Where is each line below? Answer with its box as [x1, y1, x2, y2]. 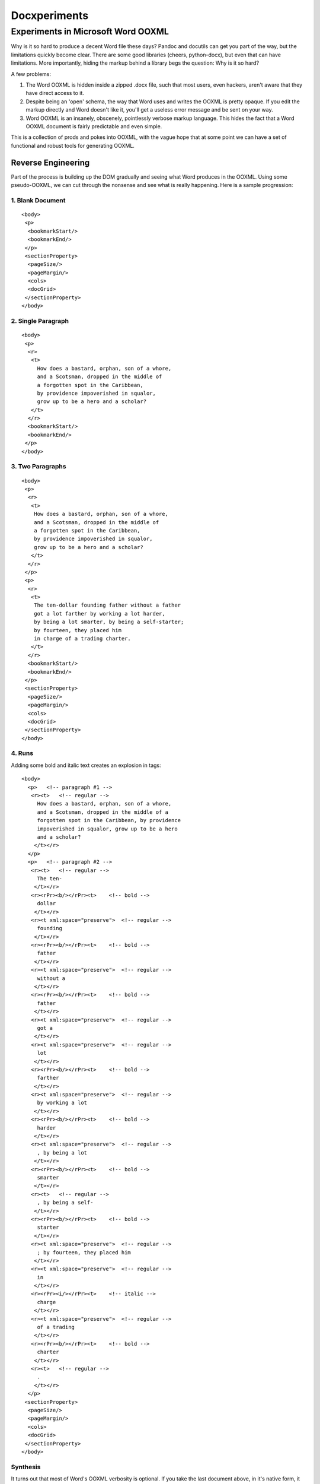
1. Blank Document [11, 196, 66, 204]
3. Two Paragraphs [11, 462, 66, 471]
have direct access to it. [25, 90, 84, 97]
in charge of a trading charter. [33, 635, 132, 642]
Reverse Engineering [11, 157, 90, 167]
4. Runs [11, 749, 34, 757]
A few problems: [11, 70, 52, 77]
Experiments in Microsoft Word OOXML [11, 26, 169, 37]
